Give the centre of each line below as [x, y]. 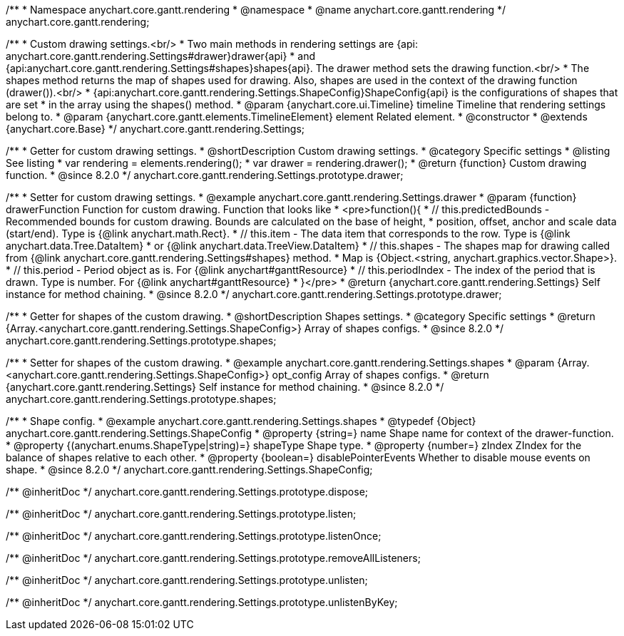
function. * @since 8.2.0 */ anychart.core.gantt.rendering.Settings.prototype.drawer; [205, 175]
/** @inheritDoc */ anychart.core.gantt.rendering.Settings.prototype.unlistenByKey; [202, 602]
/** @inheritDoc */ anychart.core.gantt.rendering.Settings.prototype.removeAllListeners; [213, 558]
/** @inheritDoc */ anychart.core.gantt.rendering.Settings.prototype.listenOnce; [194, 536]
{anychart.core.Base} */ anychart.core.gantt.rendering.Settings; [155, 129]
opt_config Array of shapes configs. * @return [380, 375]
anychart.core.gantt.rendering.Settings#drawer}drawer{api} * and [161, 56]
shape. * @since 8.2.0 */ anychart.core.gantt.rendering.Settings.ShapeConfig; [189, 470]
